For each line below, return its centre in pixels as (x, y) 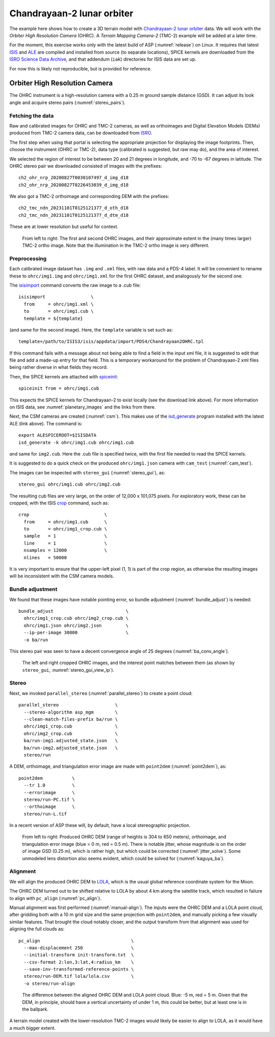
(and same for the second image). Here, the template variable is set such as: (91, 330)
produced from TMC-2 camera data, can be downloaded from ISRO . (81, 133)
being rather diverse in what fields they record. (59, 367)
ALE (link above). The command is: (46, 423)
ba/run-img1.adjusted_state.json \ (71, 741)
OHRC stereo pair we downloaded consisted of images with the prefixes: (86, 166)
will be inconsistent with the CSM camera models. (62, 576)
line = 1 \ (65, 543)
